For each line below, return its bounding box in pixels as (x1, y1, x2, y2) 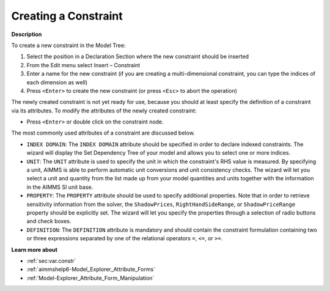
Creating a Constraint (11, 9, 123, 23)
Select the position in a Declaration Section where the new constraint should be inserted (26, 53, 249, 61)
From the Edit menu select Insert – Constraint (26, 61, 141, 68)
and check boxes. (26, 218, 71, 225)
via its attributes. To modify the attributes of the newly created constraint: (11, 107, 197, 114)
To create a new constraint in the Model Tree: (11, 42, 126, 49)
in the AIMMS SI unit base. (26, 183, 94, 191)
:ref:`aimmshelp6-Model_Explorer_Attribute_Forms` (26, 266, 156, 273)
